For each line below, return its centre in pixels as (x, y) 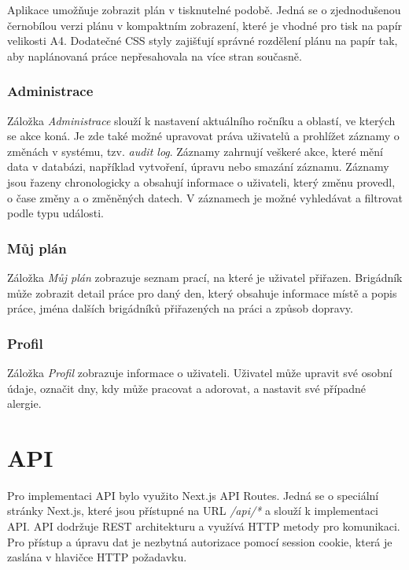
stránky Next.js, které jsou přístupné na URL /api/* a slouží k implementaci (193, 511)
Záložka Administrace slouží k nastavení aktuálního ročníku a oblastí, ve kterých (201, 120)
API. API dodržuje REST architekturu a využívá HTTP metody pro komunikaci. (204, 526)
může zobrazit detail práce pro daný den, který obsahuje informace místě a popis (202, 292)
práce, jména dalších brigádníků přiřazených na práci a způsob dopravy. (180, 308)
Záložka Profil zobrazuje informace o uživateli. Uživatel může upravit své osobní (200, 372)
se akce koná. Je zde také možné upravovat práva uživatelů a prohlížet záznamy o (203, 136)
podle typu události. (56, 213)
